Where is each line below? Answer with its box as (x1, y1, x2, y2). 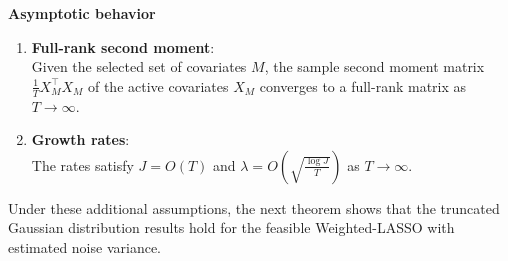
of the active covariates (87, 75, 229, 96)
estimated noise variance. (8, 236, 162, 257)
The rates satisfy (31, 154, 134, 175)
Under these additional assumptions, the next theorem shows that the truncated (8, 197, 500, 218)
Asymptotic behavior (8, 3, 156, 23)
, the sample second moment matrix (264, 56, 485, 77)
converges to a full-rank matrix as (259, 75, 467, 96)
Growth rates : (31, 129, 130, 150)
